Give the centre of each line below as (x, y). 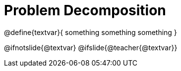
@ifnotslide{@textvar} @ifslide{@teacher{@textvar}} (91, 47)
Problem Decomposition (85, 10)
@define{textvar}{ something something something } (90, 32)
